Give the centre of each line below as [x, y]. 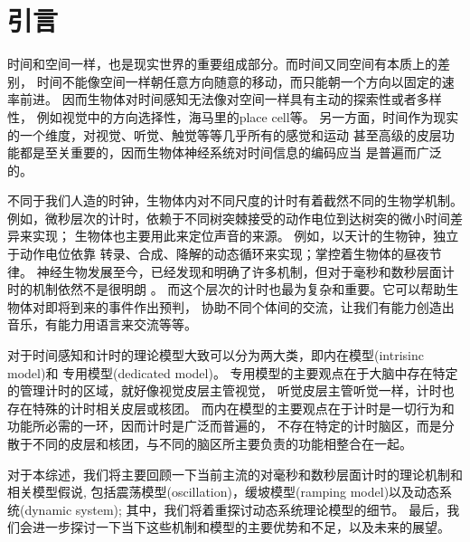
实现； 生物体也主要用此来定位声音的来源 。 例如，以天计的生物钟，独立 [245, 236]
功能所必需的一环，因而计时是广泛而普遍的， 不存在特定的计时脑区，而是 [225, 426]
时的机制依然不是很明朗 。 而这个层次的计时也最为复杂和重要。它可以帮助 [227, 289]
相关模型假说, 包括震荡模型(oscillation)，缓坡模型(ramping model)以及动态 [224, 492]
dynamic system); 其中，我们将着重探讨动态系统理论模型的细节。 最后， [236, 509]
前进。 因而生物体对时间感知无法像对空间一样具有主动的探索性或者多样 [230, 99]
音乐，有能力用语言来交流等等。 [102, 324]
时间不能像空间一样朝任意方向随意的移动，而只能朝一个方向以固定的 [239, 81]
